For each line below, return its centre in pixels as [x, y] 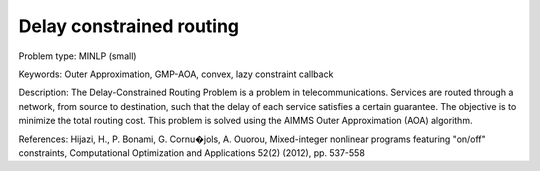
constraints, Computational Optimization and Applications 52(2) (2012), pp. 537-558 [191, 152]
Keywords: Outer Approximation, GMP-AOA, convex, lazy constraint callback [176, 74]
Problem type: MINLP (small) [77, 56]
